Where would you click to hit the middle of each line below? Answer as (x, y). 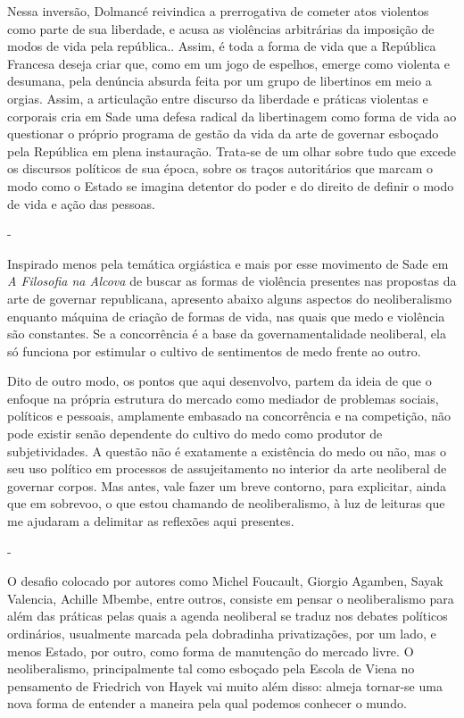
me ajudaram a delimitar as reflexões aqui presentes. (151, 521)
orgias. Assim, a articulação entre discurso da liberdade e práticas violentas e (218, 98)
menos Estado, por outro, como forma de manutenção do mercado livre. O (211, 651)
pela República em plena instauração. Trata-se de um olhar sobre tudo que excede (232, 150)
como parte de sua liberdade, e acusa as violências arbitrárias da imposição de (221, 28)
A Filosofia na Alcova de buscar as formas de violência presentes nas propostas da (232, 281)
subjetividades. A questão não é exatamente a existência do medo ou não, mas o (227, 451)
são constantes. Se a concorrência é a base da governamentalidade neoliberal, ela (227, 334)
